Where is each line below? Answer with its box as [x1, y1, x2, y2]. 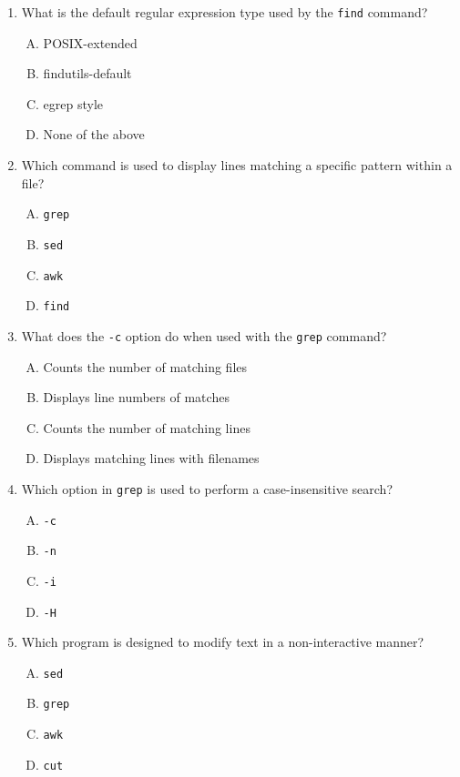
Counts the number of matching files [43, 357, 248, 376]
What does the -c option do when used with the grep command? [21, 326, 387, 345]
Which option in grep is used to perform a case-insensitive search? [21, 479, 393, 498]
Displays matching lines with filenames [43, 449, 260, 468]
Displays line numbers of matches [43, 388, 230, 407]
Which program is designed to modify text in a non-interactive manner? [21, 632, 424, 651]
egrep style [43, 94, 104, 113]
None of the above [43, 125, 145, 144]
